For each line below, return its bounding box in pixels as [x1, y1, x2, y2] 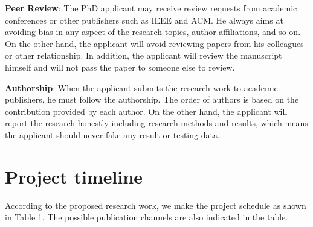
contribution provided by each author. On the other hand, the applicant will [5, 104, 288, 117]
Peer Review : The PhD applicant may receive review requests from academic [5, 2, 297, 14]
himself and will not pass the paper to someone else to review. [5, 60, 235, 73]
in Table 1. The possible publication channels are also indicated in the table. [5, 211, 288, 223]
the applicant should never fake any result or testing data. [5, 128, 220, 141]
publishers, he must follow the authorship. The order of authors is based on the [5, 93, 299, 106]
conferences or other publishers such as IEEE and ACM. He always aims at [5, 13, 283, 26]
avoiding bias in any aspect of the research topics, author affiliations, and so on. [5, 25, 301, 38]
